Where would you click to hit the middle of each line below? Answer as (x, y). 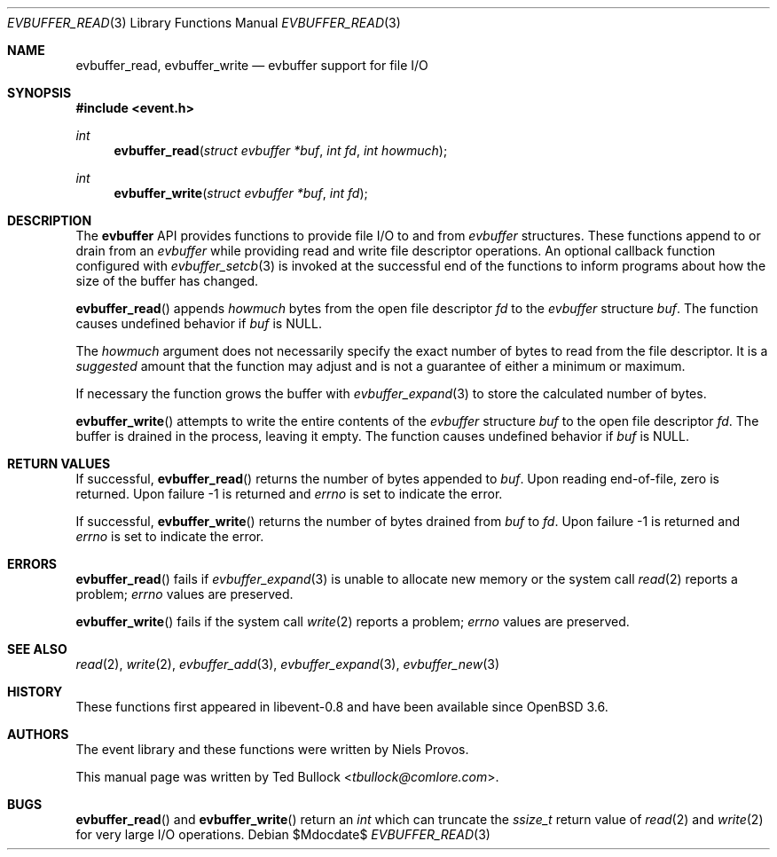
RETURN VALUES (59, 464)
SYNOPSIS (39, 93)
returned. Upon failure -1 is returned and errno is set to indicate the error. (289, 494)
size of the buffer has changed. (167, 281)
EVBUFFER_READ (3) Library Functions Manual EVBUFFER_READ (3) (204, 23)
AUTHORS (38, 734)
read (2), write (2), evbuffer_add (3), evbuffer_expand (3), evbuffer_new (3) (288, 664)
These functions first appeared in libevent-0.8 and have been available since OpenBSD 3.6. (342, 707)
